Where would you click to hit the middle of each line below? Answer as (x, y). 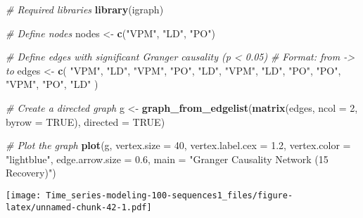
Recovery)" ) (31, 173)
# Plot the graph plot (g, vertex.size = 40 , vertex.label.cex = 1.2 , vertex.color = (178, 145)
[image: (24, 195)
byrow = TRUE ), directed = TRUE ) (85, 121)
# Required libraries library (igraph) (85, 9)
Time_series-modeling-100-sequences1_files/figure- (170, 195)
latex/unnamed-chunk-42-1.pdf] (79, 207)
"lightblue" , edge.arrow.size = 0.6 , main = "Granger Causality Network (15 (167, 159)
